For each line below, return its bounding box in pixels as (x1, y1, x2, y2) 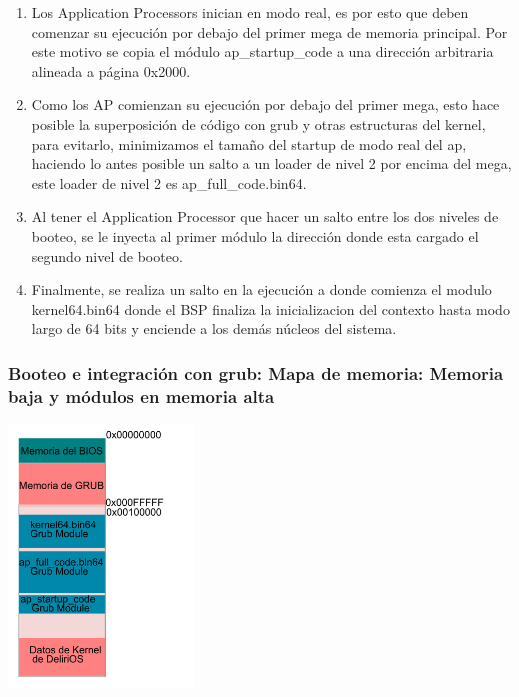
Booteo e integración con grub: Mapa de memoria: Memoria (8, 360, 504, 385)
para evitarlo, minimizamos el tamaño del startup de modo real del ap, (31, 133, 467, 154)
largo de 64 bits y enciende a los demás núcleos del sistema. (31, 318, 397, 339)
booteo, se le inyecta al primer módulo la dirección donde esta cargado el (31, 225, 479, 246)
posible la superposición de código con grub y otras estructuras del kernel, (31, 113, 486, 134)
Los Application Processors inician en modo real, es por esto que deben (31, 2, 469, 22)
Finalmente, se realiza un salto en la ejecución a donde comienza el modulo (31, 279, 492, 300)
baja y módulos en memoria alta (8, 383, 275, 408)
